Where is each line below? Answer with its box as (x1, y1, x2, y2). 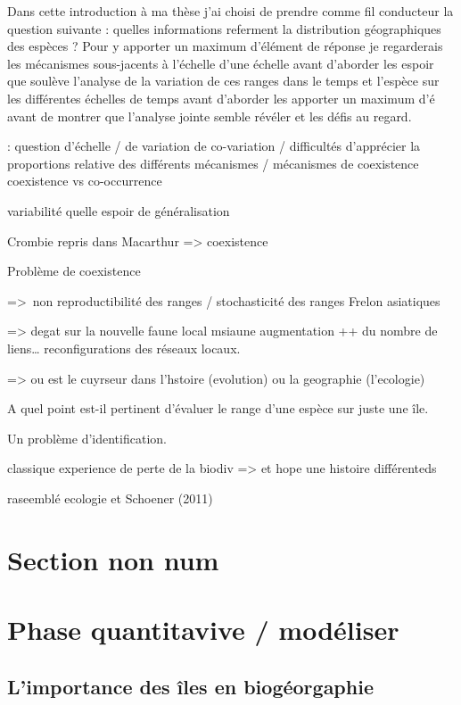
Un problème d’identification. (7, 428, 167, 447)
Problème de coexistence (7, 261, 141, 280)
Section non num (7, 541, 219, 577)
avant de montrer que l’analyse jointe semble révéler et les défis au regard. (7, 106, 412, 125)
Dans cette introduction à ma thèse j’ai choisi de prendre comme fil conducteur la (7, 2, 454, 20)
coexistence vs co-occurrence (7, 171, 162, 190)
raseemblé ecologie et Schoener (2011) (7, 488, 213, 507)
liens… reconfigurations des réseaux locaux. (7, 338, 241, 357)
